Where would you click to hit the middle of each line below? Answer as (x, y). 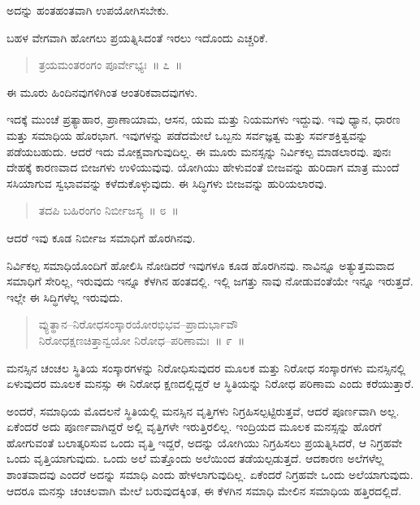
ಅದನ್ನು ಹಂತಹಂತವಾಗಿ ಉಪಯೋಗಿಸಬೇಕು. (88, 10)
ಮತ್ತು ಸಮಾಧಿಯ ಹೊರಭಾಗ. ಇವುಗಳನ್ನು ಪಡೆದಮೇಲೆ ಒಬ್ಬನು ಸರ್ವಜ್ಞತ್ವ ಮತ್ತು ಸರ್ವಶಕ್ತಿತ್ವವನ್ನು (187, 135)
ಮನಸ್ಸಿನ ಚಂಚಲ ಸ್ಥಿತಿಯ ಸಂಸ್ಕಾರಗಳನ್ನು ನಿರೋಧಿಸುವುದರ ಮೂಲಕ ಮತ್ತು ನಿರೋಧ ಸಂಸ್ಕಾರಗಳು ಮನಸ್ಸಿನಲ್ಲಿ (206, 367)
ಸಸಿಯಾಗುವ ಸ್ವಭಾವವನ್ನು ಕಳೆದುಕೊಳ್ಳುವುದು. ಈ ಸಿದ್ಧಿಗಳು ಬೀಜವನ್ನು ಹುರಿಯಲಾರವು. (167, 183)
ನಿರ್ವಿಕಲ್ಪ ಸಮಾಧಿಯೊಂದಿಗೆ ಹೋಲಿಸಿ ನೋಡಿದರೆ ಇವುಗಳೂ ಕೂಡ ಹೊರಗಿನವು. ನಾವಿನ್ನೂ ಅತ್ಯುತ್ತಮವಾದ (201, 265)
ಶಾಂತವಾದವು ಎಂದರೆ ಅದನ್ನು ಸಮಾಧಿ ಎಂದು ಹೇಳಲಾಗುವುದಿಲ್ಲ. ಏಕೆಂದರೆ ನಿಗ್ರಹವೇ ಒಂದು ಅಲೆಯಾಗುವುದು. (210, 475)
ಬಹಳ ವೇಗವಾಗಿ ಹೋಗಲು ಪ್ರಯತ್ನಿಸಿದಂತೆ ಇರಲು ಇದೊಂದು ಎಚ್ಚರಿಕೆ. (137, 37)
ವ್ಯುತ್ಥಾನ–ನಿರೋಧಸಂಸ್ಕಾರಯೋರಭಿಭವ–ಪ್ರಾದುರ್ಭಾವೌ (138, 324)
